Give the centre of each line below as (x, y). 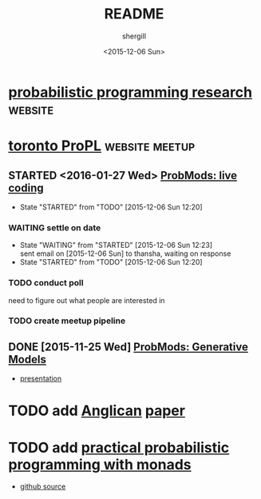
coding (26, 188)
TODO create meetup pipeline (67, 321)
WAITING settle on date (55, 227)
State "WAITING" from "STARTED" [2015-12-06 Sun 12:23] (116, 246)
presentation (41, 379)
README (134, 14)
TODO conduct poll (46, 283)
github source (43, 487)
